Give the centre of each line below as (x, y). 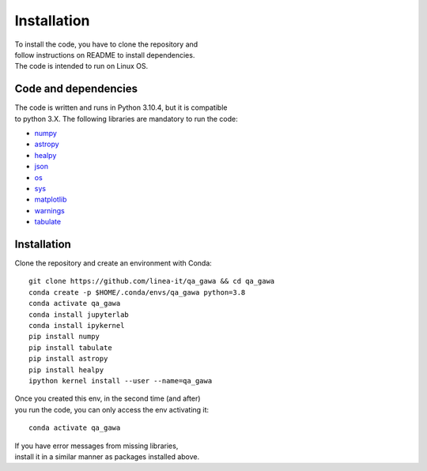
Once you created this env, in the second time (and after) (108, 398)
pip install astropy (68, 359)
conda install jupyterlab (79, 315)
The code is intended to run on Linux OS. (81, 66)
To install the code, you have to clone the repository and (106, 44)
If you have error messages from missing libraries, (96, 446)
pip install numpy (64, 337)
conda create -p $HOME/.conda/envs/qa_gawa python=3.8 (137, 292)
